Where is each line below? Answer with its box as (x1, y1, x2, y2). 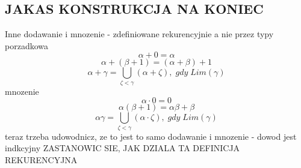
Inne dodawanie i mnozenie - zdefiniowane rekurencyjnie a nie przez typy (5, 28, 274, 40)
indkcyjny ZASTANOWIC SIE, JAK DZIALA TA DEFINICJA (5, 142, 240, 154)
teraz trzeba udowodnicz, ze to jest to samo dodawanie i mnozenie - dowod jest (5, 130, 297, 142)
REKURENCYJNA (5, 153, 78, 166)
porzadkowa (5, 39, 48, 52)
